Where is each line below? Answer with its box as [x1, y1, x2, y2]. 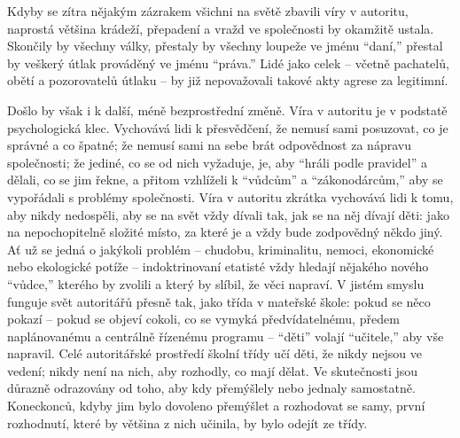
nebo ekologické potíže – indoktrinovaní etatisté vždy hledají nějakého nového [7, 257, 429, 276]
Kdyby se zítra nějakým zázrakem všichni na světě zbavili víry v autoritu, [7, 2, 409, 20]
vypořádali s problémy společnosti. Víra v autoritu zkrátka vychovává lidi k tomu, [7, 187, 454, 206]
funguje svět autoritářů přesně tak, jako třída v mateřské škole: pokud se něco [7, 292, 431, 310]
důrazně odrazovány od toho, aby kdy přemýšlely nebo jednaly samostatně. [7, 379, 416, 397]
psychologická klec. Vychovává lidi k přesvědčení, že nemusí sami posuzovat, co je [7, 118, 448, 137]
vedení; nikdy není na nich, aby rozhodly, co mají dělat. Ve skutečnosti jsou [7, 361, 418, 379]
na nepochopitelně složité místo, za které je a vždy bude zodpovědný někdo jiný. [7, 223, 443, 241]
